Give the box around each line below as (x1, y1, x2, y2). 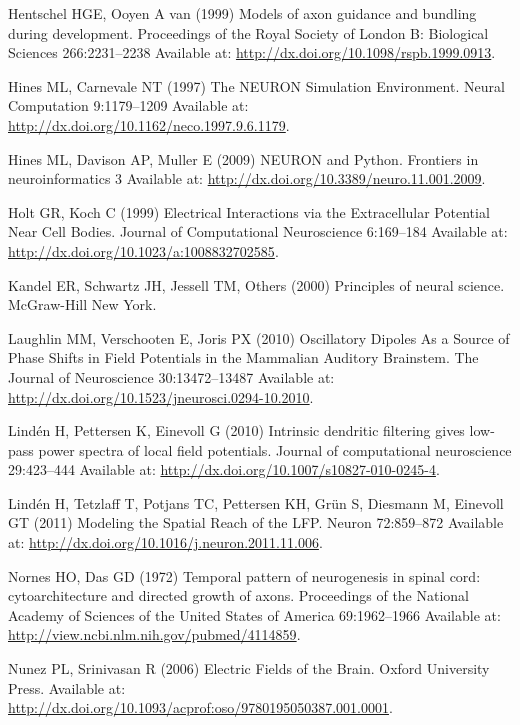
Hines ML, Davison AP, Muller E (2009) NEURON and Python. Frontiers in (8, 148, 479, 169)
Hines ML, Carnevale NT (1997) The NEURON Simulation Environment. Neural (8, 75, 505, 96)
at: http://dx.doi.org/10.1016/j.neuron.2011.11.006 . (8, 532, 323, 553)
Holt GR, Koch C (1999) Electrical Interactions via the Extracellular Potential (8, 201, 490, 222)
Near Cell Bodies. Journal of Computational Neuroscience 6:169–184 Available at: (8, 221, 508, 242)
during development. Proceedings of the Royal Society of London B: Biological (8, 22, 489, 43)
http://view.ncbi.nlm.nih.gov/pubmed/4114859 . (8, 624, 301, 645)
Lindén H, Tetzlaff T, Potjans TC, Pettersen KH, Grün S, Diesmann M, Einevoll (8, 492, 504, 513)
